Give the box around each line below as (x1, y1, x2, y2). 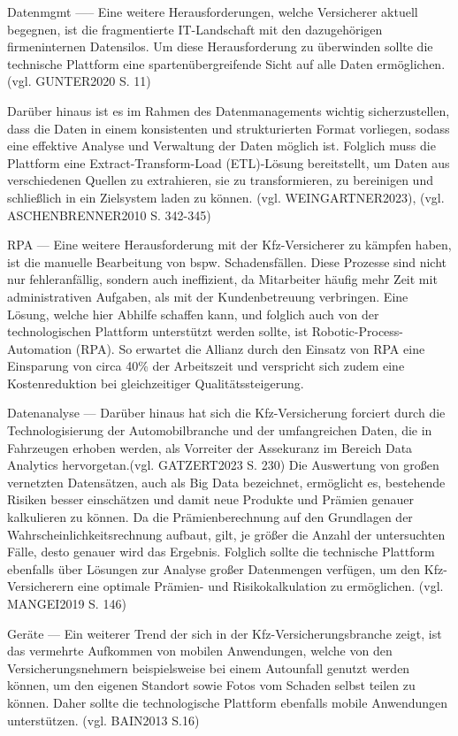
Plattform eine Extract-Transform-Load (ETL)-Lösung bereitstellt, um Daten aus (7, 153, 450, 172)
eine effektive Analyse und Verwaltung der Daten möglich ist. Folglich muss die (7, 136, 436, 155)
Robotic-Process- (311, 322, 404, 341)
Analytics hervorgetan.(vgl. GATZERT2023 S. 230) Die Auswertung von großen (7, 456, 439, 474)
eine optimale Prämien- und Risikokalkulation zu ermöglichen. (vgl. (77, 577, 444, 595)
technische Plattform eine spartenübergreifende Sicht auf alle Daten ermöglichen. (7, 54, 446, 73)
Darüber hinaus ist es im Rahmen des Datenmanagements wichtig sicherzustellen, (7, 101, 450, 119)
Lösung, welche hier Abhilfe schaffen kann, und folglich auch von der (7, 304, 379, 323)
